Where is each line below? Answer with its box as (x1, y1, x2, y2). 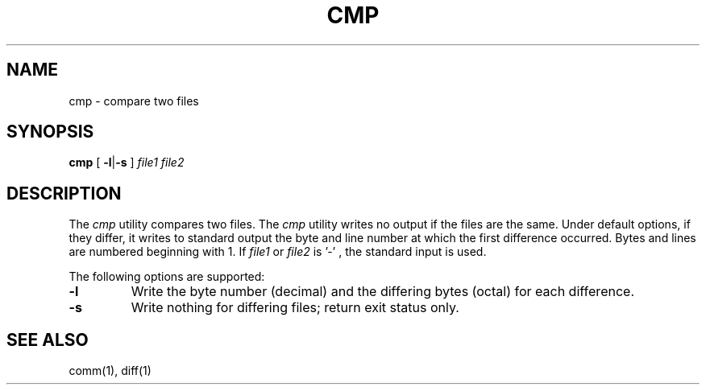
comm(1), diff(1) (69, 364, 152, 378)
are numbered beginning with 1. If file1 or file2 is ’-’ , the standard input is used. (69, 245, 487, 259)
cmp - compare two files (69, 93, 199, 108)
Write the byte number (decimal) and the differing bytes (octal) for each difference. (131, 283, 634, 300)
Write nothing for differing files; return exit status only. (131, 299, 459, 316)
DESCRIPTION (6, 183, 122, 204)
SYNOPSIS (6, 121, 94, 142)
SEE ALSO (6, 329, 89, 350)
